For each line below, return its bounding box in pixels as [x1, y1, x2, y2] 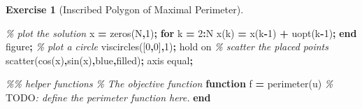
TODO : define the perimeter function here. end [6, 89, 211, 104]
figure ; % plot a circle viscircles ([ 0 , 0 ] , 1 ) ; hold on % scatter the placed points [6, 39, 328, 54]
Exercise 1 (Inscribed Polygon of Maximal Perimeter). [6, 2, 244, 16]
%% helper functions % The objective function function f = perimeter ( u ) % [6, 76, 333, 91]
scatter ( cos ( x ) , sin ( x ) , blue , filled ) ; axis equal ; [6, 52, 193, 67]
